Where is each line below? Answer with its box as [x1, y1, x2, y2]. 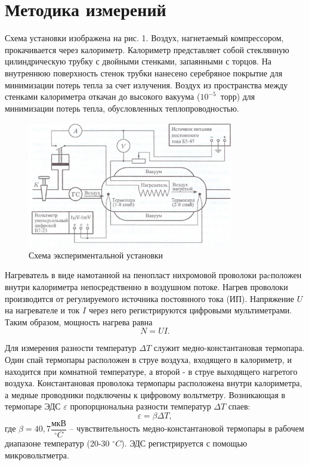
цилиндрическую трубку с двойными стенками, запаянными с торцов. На [5, 55, 271, 67]
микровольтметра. [5, 448, 69, 461]
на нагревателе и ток [5, 304, 80, 316]
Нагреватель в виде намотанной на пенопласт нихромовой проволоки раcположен [5, 269, 302, 281]
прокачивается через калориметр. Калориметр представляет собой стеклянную [5, 43, 289, 56]
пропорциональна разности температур [70, 400, 211, 412]
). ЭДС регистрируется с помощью [121, 437, 248, 449]
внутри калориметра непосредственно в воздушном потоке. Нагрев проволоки [5, 281, 288, 293]
